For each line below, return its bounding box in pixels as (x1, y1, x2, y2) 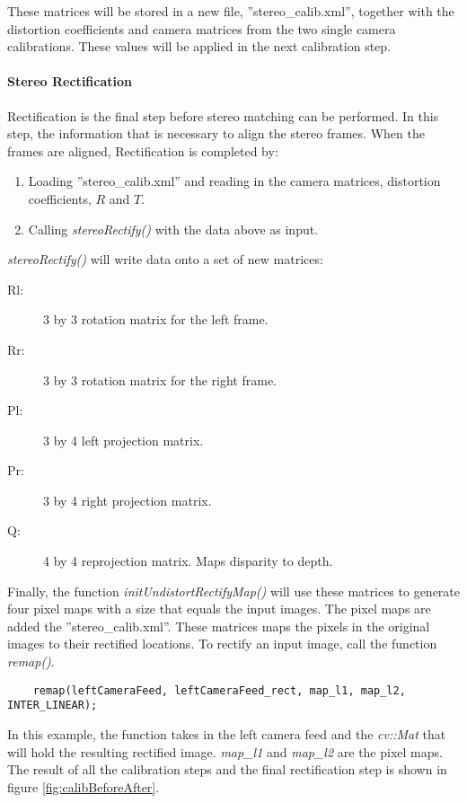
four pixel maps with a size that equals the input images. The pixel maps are (7, 599, 431, 618)
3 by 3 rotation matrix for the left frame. (43, 310, 269, 329)
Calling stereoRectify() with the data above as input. (28, 219, 319, 238)
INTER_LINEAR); (7, 699, 98, 712)
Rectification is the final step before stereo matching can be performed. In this (7, 106, 439, 125)
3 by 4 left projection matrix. (43, 430, 204, 449)
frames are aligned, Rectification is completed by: (7, 141, 278, 160)
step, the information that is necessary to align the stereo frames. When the (7, 124, 425, 143)
